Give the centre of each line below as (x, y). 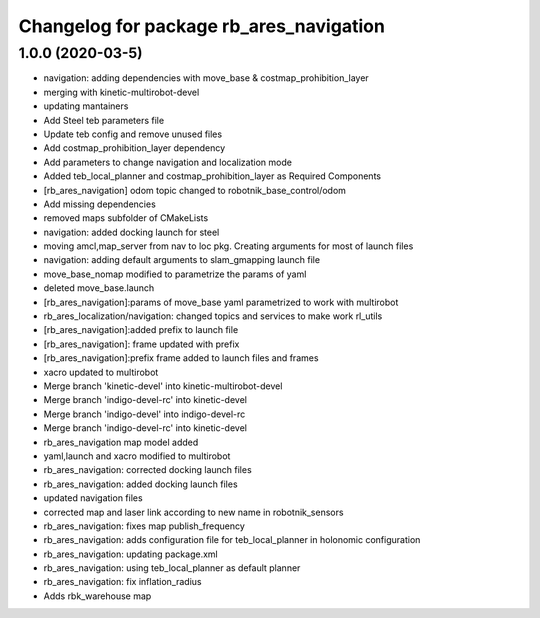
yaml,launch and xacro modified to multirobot (137, 456)
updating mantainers (86, 106)
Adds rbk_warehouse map (97, 596)
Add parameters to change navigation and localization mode (167, 162)
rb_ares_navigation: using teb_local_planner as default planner (172, 568)
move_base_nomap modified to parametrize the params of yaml (175, 274)
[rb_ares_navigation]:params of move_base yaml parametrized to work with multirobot (221, 302)
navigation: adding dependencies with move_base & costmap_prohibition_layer (206, 78)
